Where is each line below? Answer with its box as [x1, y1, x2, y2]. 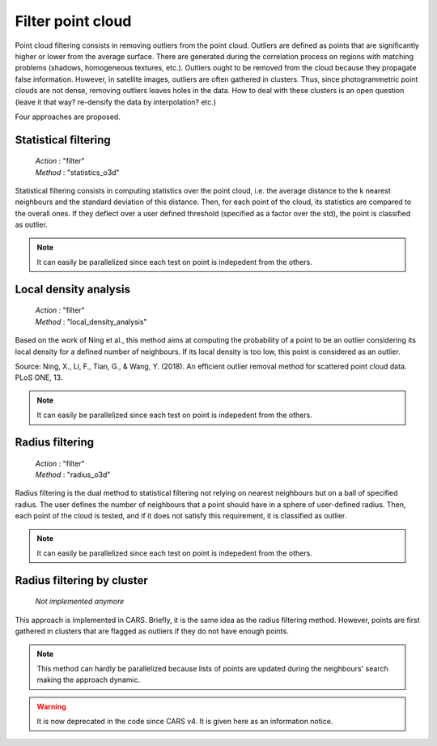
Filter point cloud [15, 12, 132, 30]
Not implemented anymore [35, 596, 125, 607]
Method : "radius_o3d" [35, 470, 111, 480]
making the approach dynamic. [36, 675, 141, 684]
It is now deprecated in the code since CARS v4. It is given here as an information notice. [36, 717, 333, 727]
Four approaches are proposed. [15, 112, 121, 121]
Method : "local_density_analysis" [35, 317, 147, 326]
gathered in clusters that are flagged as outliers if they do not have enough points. [15, 626, 289, 636]
